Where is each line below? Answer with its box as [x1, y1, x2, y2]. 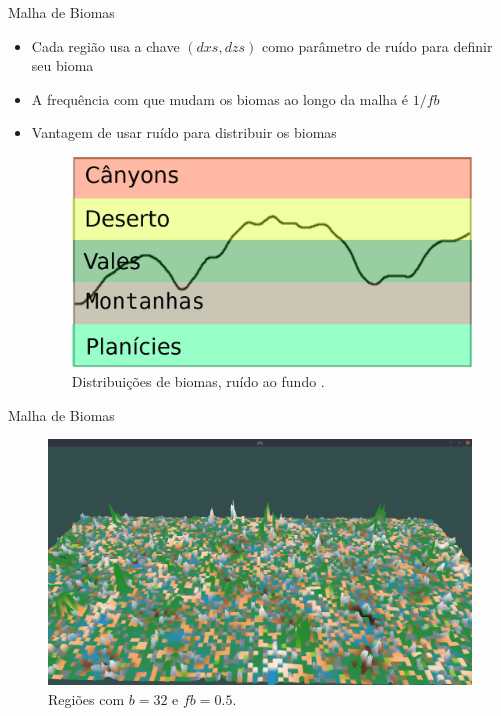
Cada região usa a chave [31, 35, 180, 56]
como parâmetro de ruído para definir [261, 35, 493, 56]
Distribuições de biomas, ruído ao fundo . [71, 371, 325, 392]
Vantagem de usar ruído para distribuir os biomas [31, 122, 337, 143]
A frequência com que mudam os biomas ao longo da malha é [31, 88, 409, 109]
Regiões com [48, 688, 125, 709]
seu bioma [31, 55, 94, 76]
